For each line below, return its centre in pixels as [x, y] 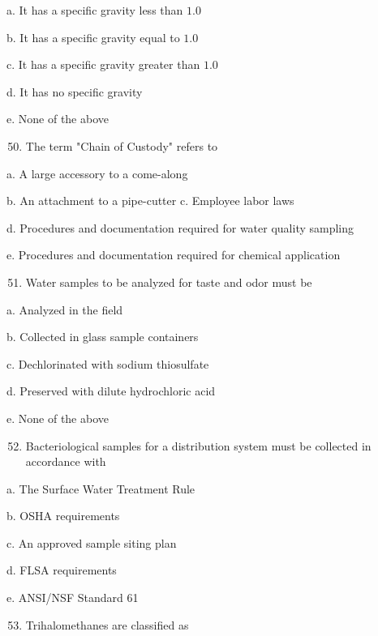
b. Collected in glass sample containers [103, 337]
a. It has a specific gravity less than [95, 10]
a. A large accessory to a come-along [97, 173]
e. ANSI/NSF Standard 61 [73, 598]
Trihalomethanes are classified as [107, 624]
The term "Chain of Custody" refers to [122, 145]
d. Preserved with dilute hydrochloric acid [111, 391]
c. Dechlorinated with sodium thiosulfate [108, 363]
